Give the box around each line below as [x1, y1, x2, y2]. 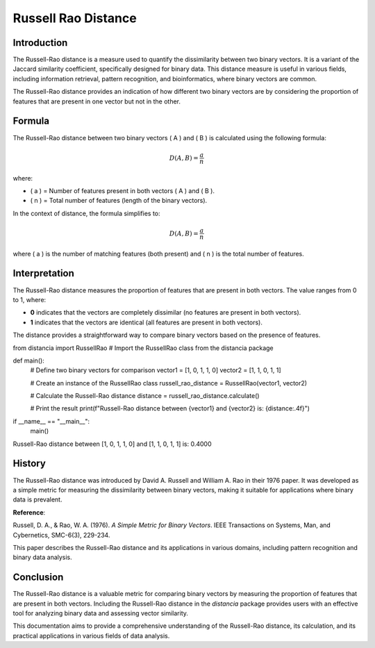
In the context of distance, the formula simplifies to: [12, 209, 160, 217]
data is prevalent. [12, 495, 62, 504]
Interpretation [12, 267, 74, 279]
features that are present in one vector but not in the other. [12, 97, 181, 106]
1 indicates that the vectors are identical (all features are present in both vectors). [30, 318, 263, 326]
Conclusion [12, 572, 64, 583]
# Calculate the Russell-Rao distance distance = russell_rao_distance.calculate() [30, 392, 260, 400]
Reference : [12, 508, 46, 517]
